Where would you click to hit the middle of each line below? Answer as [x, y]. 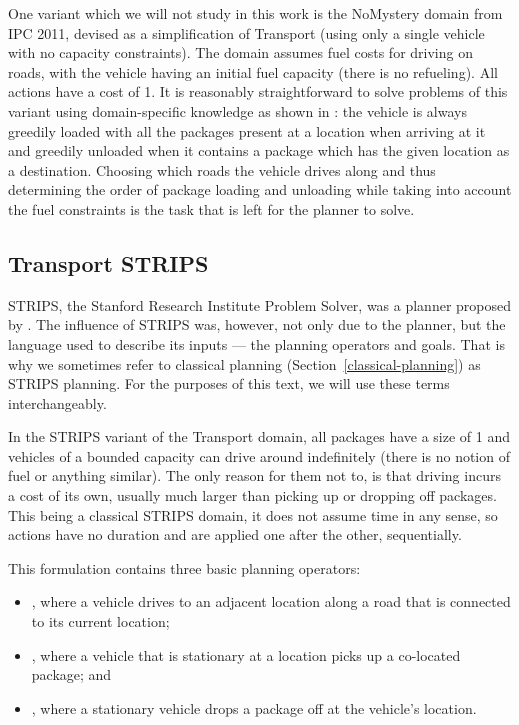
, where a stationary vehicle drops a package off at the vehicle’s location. [254, 707]
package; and [71, 674]
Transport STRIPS [108, 262]
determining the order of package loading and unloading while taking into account [260, 189]
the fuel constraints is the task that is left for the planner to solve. [211, 208]
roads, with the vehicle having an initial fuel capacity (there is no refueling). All [253, 71]
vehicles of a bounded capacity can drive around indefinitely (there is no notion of [259, 455]
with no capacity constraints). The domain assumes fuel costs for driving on [240, 52]
